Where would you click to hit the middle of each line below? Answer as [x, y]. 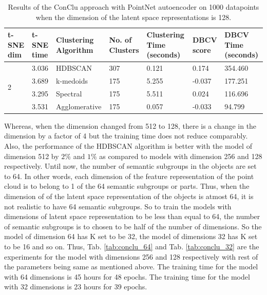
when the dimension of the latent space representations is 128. [133, 17]
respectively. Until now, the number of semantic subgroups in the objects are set [130, 166]
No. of [120, 39]
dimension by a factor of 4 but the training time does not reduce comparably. [126, 136]
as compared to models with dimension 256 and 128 [181, 156]
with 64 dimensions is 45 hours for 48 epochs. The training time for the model [127, 276]
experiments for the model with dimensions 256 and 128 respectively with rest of [131, 256]
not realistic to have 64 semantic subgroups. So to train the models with [118, 206]
